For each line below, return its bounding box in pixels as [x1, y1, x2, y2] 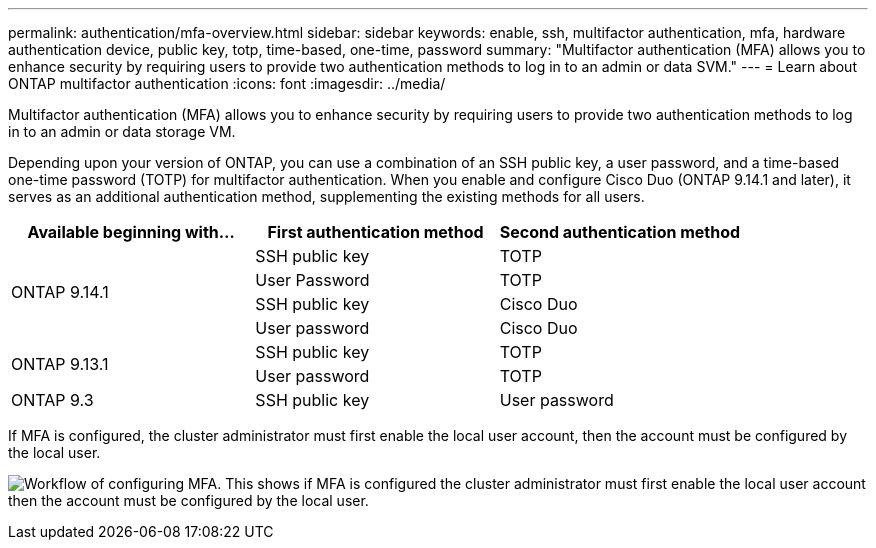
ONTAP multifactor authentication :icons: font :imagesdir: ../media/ [8, 75, 446, 92]
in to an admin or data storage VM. [8, 123, 236, 140]
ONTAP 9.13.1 [11, 354, 109, 374]
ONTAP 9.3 [11, 390, 94, 410]
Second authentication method [499, 222, 741, 242]
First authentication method [267, 222, 484, 242]
